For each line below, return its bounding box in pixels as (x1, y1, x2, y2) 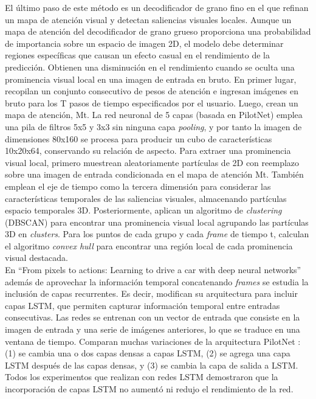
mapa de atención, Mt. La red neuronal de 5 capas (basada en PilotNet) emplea (5, 108, 303, 121)
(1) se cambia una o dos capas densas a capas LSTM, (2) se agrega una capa (5, 347, 290, 359)
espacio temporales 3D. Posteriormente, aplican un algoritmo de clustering (5, 204, 282, 217)
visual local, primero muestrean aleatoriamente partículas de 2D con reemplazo (5, 156, 300, 168)
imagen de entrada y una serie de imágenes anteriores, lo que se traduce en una (5, 323, 300, 336)
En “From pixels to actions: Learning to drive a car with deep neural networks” (5, 263, 301, 276)
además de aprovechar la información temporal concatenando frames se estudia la (5, 275, 309, 288)
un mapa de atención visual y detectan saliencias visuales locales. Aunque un (5, 13, 292, 26)
